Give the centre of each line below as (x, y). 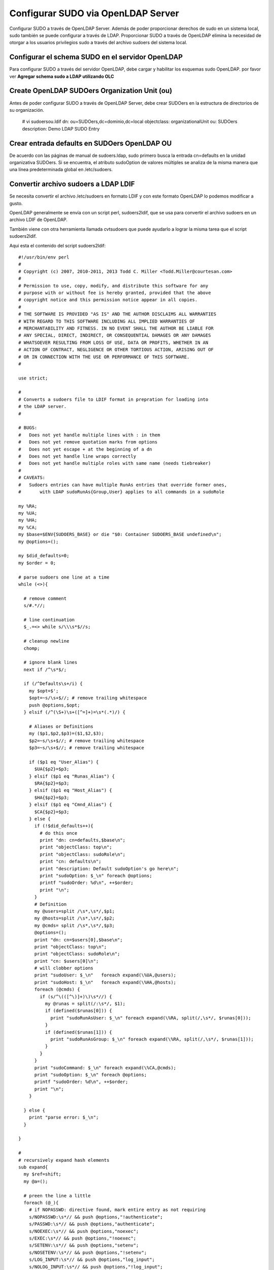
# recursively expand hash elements (64, 1160)
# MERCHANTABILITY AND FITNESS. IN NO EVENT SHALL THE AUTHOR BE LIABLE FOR (116, 328)
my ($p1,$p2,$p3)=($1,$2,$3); (66, 734)
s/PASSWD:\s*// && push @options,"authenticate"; (92, 1224)
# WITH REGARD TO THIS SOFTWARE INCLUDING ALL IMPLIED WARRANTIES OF (107, 321)
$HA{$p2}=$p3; (52, 797)
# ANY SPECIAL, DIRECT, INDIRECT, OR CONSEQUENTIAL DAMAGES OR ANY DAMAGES (115, 336)
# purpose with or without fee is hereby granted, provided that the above (115, 293)
